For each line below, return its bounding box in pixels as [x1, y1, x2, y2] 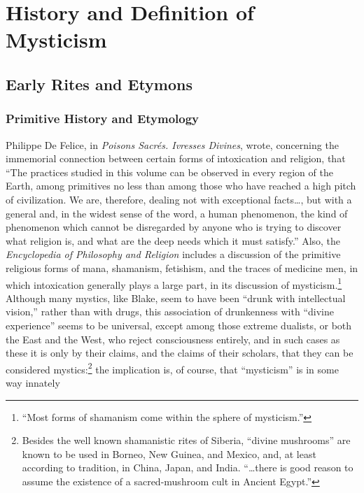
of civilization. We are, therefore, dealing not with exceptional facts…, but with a [6, 192, 352, 206]
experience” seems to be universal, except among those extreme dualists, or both [6, 317, 352, 332]
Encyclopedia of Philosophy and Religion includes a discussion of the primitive [6, 247, 341, 262]
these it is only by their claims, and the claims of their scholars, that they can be [6, 345, 353, 360]
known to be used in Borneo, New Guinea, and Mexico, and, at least [22, 446, 316, 461]
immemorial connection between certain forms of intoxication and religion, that [6, 151, 346, 166]
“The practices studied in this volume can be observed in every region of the [6, 164, 333, 179]
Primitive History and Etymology [6, 110, 199, 127]
